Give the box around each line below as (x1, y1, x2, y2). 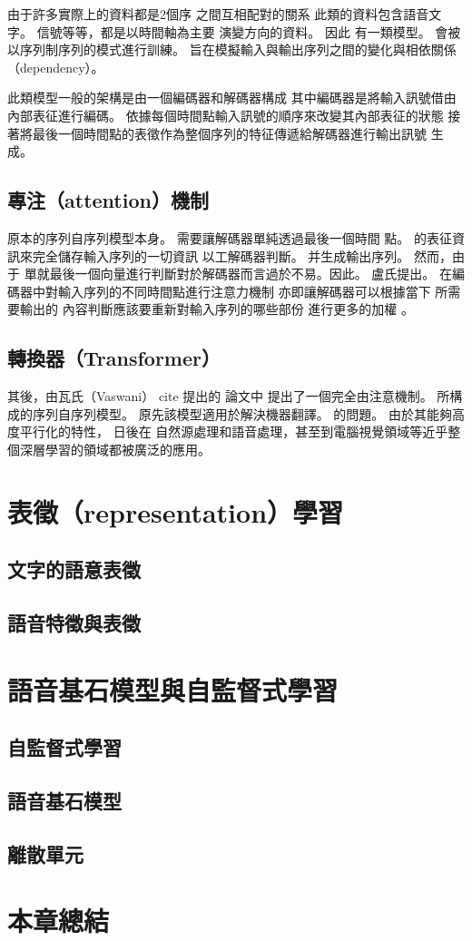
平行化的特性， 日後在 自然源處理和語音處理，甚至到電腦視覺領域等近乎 (19, 422, 448, 441)
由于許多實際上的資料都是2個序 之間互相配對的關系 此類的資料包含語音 (7, 5, 429, 23)
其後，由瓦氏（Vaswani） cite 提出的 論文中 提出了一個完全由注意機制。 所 (7, 387, 450, 406)
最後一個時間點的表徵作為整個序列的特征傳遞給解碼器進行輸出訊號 (32, 123, 427, 142)
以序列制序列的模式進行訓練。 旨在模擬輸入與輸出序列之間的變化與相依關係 (7, 40, 457, 59)
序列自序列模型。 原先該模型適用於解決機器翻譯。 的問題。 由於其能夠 (32, 404, 452, 423)
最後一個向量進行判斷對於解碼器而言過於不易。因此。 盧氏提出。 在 (49, 264, 452, 283)
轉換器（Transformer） (7, 344, 221, 372)
